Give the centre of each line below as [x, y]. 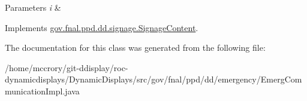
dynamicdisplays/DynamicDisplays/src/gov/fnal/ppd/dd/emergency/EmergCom [153, 79]
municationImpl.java [42, 91]
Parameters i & [33, 7]
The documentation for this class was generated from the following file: [135, 48]
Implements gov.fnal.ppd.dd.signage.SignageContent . [102, 27]
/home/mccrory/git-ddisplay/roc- [67, 67]
